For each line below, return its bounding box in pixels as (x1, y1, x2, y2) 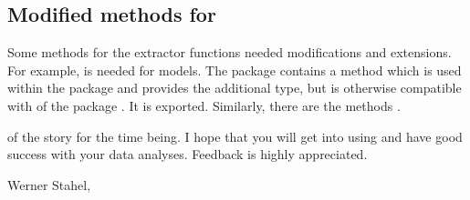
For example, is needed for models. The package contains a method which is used (7, 60, 462, 79)
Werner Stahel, (7, 175, 91, 194)
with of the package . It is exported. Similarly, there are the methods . (7, 95, 401, 115)
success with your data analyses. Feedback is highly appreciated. (7, 145, 368, 164)
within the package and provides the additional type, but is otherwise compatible (7, 78, 462, 97)
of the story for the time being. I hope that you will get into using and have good (7, 126, 463, 145)
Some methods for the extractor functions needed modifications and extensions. (7, 43, 452, 62)
